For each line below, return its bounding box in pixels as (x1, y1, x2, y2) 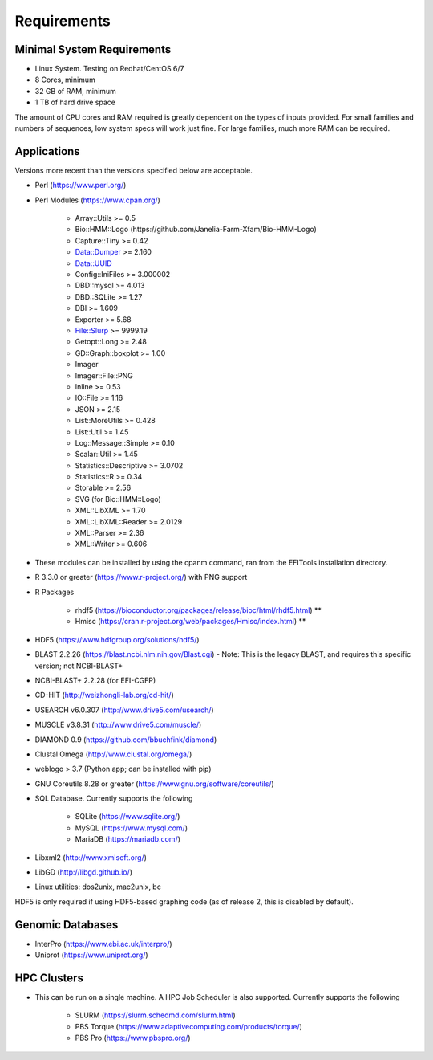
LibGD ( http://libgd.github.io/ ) (34, 867, 132, 877)
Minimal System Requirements (14, 43, 172, 56)
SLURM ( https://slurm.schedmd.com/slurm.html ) (75, 1010, 236, 1020)
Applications (14, 145, 80, 158)
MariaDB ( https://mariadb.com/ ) (75, 834, 180, 844)
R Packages (34, 587, 75, 597)
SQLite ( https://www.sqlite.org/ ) (75, 812, 180, 821)
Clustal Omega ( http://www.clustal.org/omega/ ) (34, 749, 192, 759)
